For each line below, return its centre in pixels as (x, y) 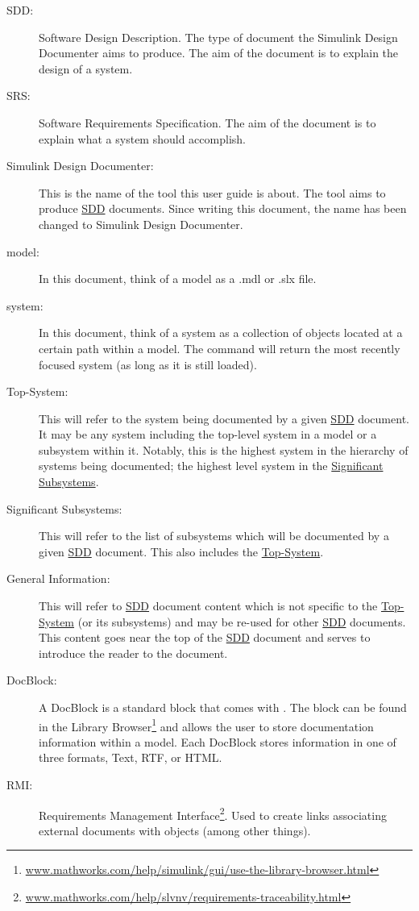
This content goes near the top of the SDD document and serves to (205, 637)
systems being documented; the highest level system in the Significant (211, 466)
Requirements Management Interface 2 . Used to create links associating (213, 813)
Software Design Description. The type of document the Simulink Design (218, 37)
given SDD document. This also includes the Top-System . (181, 551)
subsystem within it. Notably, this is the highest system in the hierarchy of (224, 449)
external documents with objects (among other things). (175, 830)
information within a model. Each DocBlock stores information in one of (218, 741)
